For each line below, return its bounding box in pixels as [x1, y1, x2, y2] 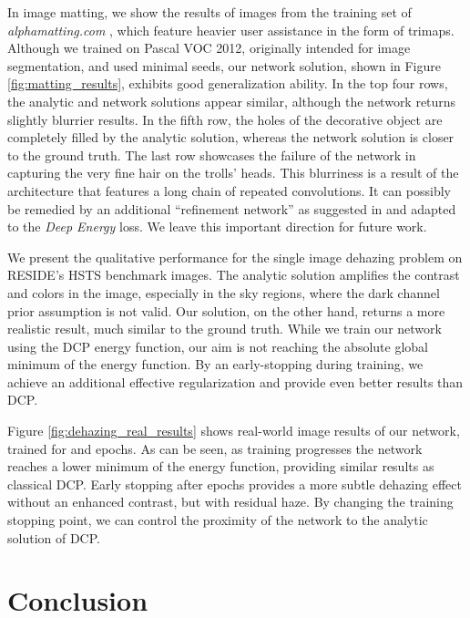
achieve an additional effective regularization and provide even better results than [7, 372, 464, 391]
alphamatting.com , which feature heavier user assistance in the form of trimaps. [7, 20, 455, 39]
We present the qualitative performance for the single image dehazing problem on [7, 247, 463, 266]
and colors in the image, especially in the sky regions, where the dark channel [7, 283, 440, 302]
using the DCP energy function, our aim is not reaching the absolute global [7, 336, 428, 355]
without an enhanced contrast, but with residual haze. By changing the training [7, 492, 454, 511]
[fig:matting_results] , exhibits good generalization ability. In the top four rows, [7, 74, 448, 93]
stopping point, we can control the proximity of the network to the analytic [7, 510, 428, 530]
